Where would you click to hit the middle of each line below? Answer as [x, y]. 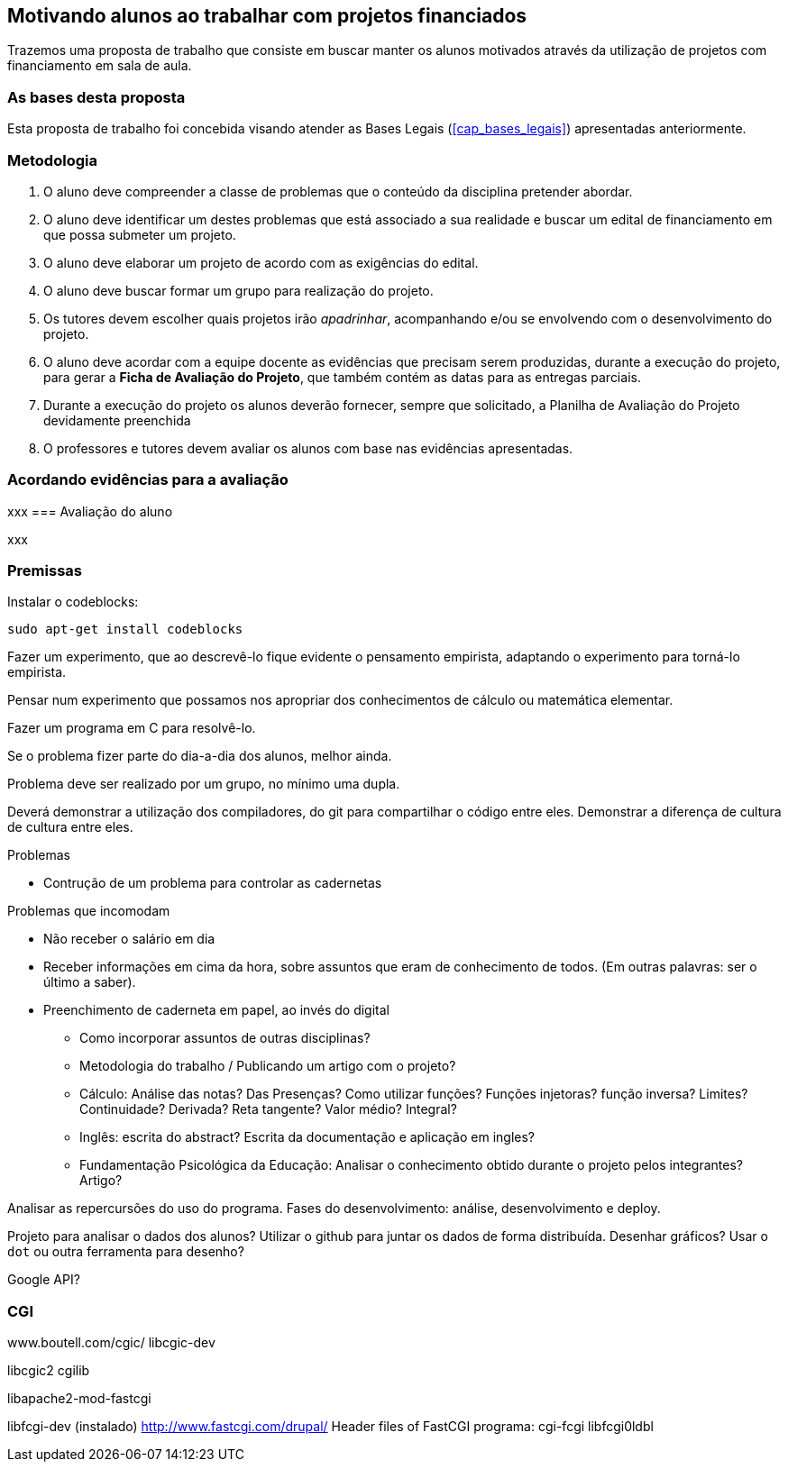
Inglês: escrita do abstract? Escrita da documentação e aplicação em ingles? [307, 1137]
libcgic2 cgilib [49, 1371]
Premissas [45, 571]
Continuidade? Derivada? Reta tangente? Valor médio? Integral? [268, 1109]
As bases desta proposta [96, 97]
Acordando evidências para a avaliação [148, 480]
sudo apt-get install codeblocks [125, 630]
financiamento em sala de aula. [100, 66]
